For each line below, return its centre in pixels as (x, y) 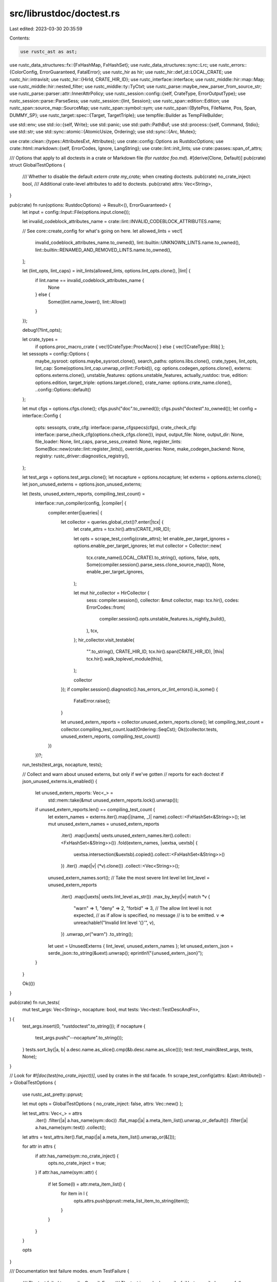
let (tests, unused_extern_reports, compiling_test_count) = (84, 494)
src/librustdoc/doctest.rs (65, 13)
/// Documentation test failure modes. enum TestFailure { (69, 1271)
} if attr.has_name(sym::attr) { (66, 1172)
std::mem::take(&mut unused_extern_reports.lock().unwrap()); (113, 800)
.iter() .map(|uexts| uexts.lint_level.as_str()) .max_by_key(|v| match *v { (135, 896)
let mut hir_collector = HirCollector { (112, 593)
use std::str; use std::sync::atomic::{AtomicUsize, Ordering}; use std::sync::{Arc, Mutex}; (103, 132)
